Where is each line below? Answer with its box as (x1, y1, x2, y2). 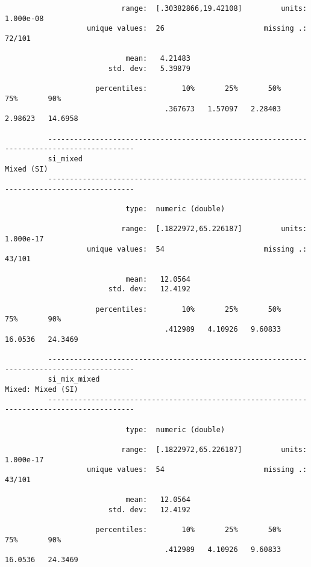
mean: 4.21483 (125, 54, 190, 63)
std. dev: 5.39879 (108, 64, 190, 73)
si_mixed (48, 154, 83, 163)
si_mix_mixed (48, 375, 100, 384)
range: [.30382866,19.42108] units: (121, 4, 307, 13)
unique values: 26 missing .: (87, 24, 307, 33)
